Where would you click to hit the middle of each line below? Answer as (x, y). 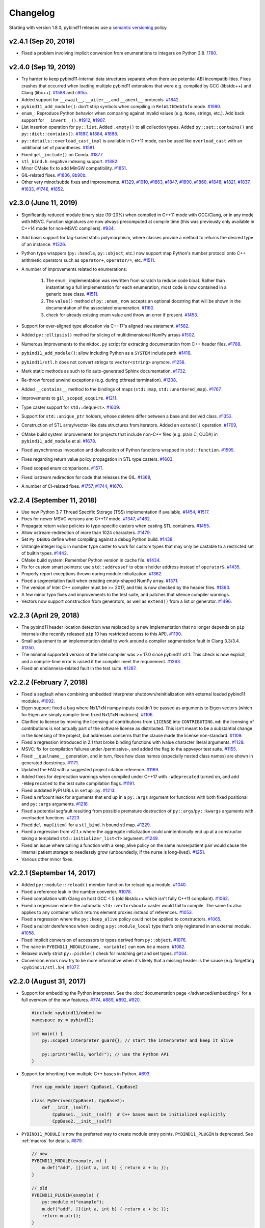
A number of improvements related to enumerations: (74, 269)
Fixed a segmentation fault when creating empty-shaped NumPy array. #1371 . (100, 581)
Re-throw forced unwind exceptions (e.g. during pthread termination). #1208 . (99, 380)
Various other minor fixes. (47, 859)
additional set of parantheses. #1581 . (58, 148)
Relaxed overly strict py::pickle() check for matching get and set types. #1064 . (105, 953)
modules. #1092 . (38, 701)
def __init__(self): (67, 1107)
